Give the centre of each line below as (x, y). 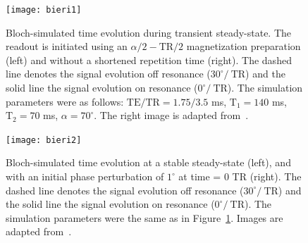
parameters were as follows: (65, 101)
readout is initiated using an (67, 46)
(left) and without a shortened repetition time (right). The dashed (149, 60)
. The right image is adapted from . (171, 115)
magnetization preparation (244, 46)
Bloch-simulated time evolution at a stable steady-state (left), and (148, 162)
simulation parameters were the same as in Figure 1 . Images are (144, 217)
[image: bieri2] (44, 140)
